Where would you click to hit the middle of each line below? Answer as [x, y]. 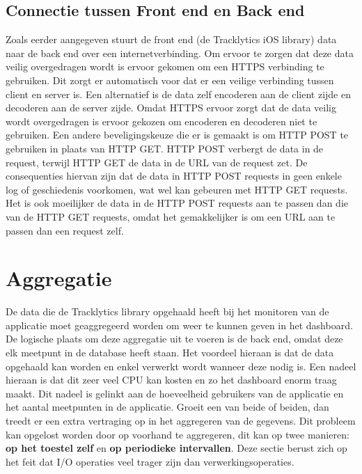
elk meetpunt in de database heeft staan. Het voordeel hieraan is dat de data [170, 353]
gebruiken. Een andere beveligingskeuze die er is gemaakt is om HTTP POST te [177, 135]
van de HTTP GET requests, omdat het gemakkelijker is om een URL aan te [171, 216]
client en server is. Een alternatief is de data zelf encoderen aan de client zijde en [178, 94]
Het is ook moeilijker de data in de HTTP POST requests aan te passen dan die [177, 203]
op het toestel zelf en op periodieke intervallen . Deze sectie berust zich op [176, 448]
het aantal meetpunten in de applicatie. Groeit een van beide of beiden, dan [167, 407]
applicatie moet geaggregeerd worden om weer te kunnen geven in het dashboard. [179, 325]
